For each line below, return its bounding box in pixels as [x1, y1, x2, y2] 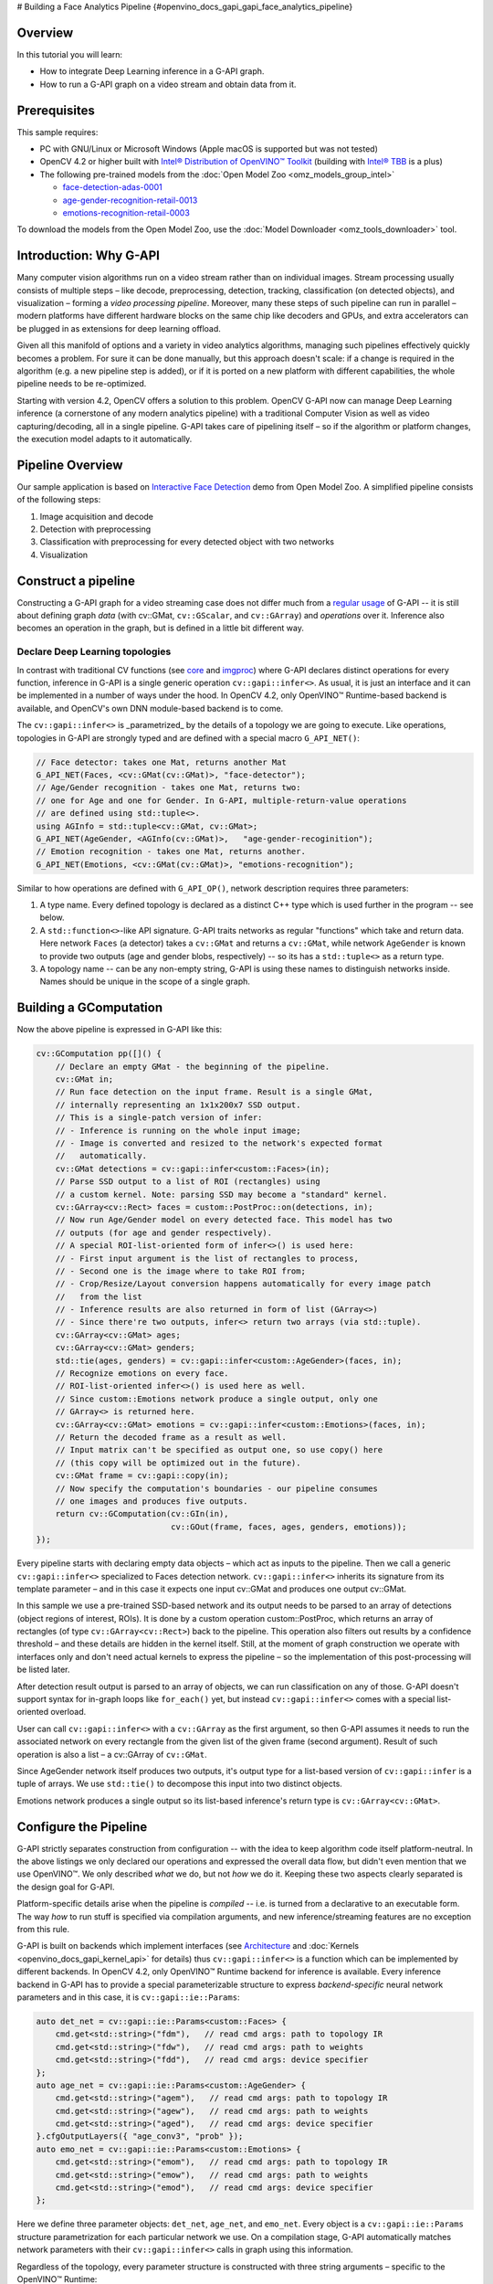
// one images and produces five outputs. [55, 1496, 248, 1507]
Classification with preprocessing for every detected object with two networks [39, 536, 335, 547]
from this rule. [16, 1924, 70, 1934]
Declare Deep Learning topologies [16, 645, 172, 658]
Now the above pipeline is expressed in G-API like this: [16, 1024, 223, 1035]
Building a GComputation [16, 1000, 163, 1016]
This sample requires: [16, 126, 99, 137]
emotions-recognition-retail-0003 [62, 206, 191, 218]
